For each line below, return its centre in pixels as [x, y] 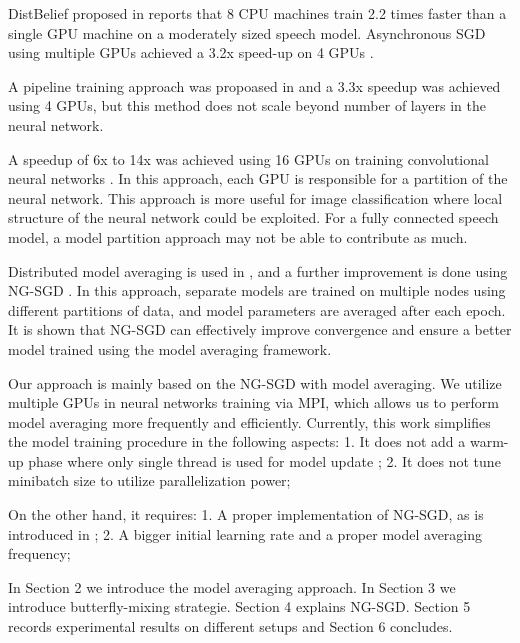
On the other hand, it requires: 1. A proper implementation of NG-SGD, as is [246, 514]
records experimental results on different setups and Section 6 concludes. [230, 626]
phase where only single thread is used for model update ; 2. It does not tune [264, 460]
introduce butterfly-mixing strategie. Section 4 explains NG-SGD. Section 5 [239, 606]
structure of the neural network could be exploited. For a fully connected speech [253, 217]
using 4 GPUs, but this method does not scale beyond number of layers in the [247, 105]
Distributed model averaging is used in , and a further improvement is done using [258, 270]
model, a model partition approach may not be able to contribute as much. [238, 236]
